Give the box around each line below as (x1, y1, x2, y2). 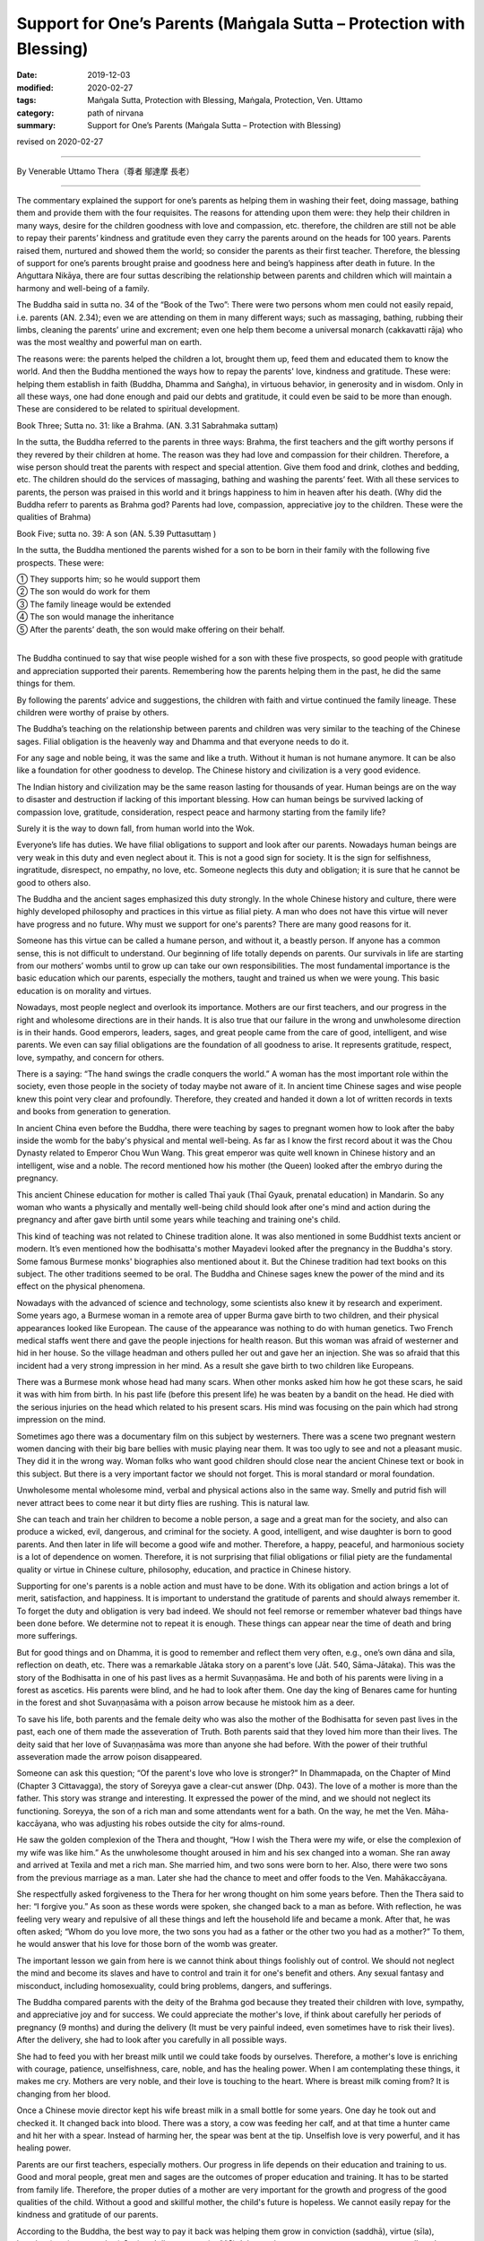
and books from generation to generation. (16, 1106, 171, 1117)
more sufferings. (16, 1631, 78, 1641)
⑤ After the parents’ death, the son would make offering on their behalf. (16, 624, 286, 635)
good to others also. (16, 877, 91, 887)
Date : (16, 70, 38, 81)
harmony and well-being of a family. (16, 282, 150, 293)
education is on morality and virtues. (16, 985, 151, 996)
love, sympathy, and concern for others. (16, 1051, 165, 1062)
